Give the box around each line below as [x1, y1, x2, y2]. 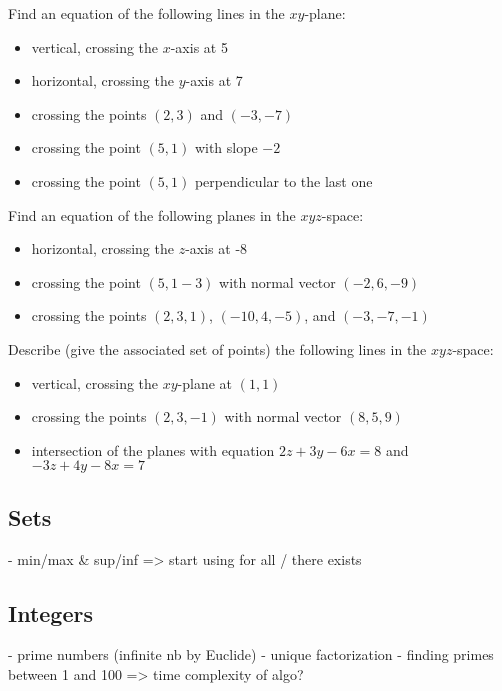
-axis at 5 [170, 36, 228, 57]
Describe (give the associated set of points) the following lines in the [8, 338, 427, 359]
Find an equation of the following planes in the [8, 204, 296, 225]
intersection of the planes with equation [31, 439, 275, 460]
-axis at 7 [185, 70, 243, 91]
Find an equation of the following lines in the [8, 3, 285, 23]
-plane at [177, 372, 233, 393]
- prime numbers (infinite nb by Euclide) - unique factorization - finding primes [8, 644, 494, 665]
